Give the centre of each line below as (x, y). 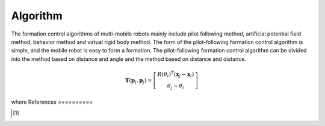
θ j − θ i (175, 87)
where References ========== (52, 102)
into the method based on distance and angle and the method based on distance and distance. (129, 59)
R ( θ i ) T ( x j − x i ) (176, 74)
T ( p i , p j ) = (138, 81)
